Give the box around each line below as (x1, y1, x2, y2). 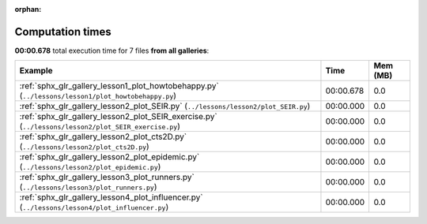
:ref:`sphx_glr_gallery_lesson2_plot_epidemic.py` (19, 151, 200, 162)
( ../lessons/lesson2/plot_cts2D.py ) (19, 141, 149, 152)
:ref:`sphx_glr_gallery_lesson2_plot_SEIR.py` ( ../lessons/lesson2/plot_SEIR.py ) (19, 101, 311, 112)
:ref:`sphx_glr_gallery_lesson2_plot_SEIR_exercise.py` (19, 111, 217, 122)
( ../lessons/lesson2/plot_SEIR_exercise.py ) (19, 121, 181, 132)
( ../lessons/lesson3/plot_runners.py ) (19, 181, 157, 192)
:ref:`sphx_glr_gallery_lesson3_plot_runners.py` (19, 172, 195, 183)
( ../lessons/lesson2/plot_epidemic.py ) (19, 162, 161, 173)
